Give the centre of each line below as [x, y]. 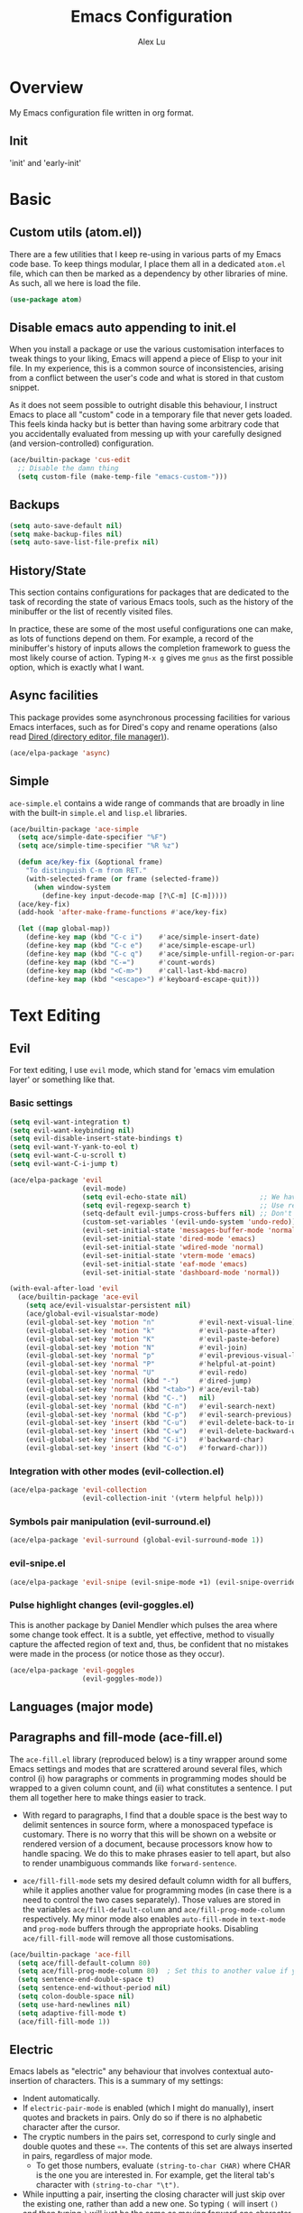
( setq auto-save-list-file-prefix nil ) [84, 542]
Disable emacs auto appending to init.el [123, 327]
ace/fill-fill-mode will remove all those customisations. [128, 1938]
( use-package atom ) [46, 300]
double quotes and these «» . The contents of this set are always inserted [157, 2146]
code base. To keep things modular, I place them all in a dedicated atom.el [147, 264]
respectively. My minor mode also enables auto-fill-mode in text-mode [154, 1919]
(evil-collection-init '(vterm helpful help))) [173, 1499]
